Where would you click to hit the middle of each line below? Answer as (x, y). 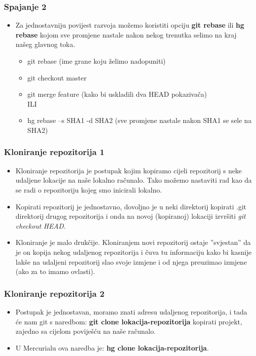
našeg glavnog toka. (45, 44)
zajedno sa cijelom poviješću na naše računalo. (86, 331)
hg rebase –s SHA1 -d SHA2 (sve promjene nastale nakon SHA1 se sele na (139, 120)
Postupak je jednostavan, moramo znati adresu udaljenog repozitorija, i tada (131, 311)
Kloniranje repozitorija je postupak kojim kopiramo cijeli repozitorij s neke (128, 170)
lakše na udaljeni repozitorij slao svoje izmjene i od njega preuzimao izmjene (131, 261)
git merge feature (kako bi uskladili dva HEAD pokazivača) (117, 94)
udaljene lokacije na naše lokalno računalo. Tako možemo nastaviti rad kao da (134, 180)
